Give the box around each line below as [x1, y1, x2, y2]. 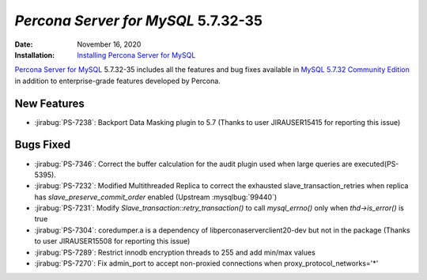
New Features [14, 96, 85, 110]
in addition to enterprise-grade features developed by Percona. [14, 76, 221, 85]
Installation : [14, 50, 55, 59]
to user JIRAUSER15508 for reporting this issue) [34, 236, 191, 246]
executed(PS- [353, 159, 399, 168]
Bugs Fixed [14, 138, 71, 152]
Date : [14, 40, 33, 49]
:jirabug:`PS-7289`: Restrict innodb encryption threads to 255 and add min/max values [34, 248, 316, 257]
